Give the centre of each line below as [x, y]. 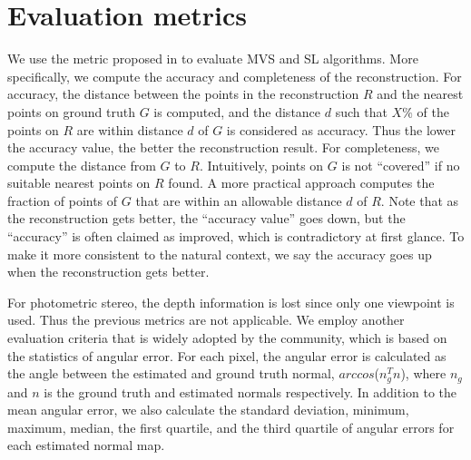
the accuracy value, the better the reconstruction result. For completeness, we [223, 147]
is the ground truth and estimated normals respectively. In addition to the [250, 391]
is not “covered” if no [401, 165]
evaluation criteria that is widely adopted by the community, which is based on [227, 338]
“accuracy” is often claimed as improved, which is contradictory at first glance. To [236, 236]
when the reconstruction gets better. [108, 272]
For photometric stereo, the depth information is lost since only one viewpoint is [231, 302]
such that [361, 111]
